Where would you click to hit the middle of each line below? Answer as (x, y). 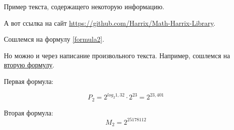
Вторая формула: (29, 112)
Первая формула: (29, 81)
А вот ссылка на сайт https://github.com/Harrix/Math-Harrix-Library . (110, 23)
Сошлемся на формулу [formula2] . (54, 39)
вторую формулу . (29, 65)
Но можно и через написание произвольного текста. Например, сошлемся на (117, 55)
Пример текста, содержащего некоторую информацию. (84, 6)
